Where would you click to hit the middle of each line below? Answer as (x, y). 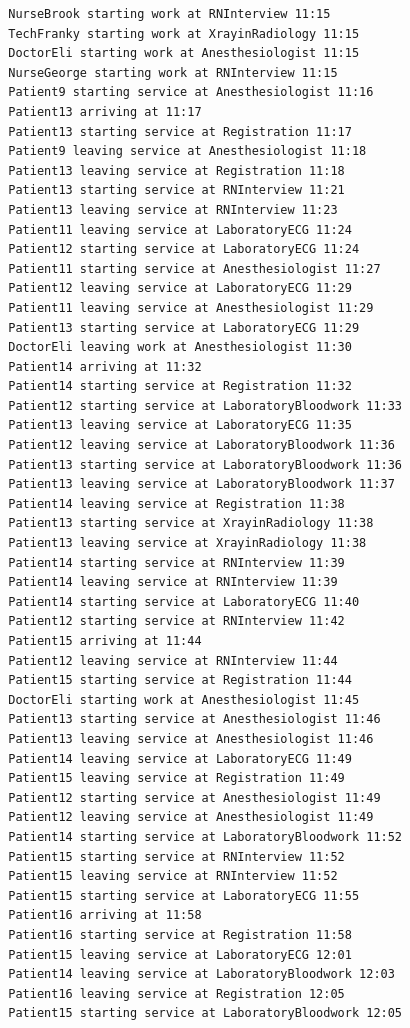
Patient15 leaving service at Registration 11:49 (176, 778)
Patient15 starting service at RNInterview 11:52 (176, 856)
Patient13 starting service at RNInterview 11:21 (176, 190)
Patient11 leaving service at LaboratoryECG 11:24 (180, 229)
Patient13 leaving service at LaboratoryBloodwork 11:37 (201, 484)
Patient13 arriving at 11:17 (105, 111)
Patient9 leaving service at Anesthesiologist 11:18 (187, 151)
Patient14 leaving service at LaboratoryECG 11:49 (180, 758)
